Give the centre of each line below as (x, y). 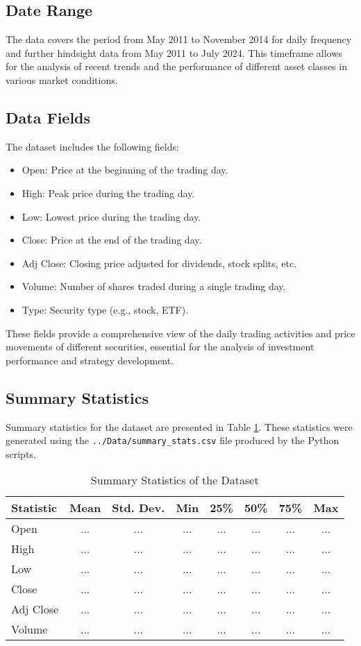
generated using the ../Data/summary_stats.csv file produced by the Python (173, 440)
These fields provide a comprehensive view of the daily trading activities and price (180, 333)
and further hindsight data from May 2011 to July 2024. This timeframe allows (174, 52)
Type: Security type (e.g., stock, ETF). (105, 309)
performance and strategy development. (90, 360)
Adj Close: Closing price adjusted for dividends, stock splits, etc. (159, 263)
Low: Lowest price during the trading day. (111, 216)
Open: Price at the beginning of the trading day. (125, 170)
